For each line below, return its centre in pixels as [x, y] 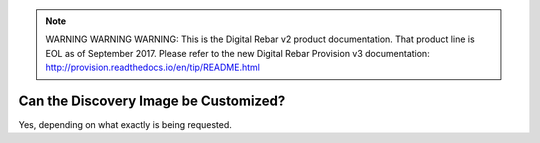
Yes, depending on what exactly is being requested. [125, 125]
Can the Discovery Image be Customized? [152, 100]
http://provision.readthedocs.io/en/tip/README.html [152, 67]
